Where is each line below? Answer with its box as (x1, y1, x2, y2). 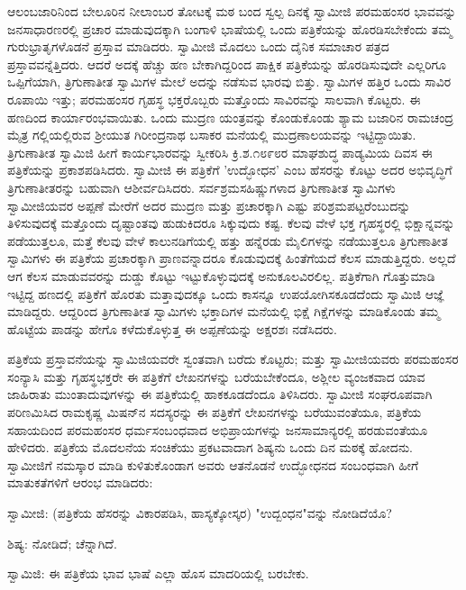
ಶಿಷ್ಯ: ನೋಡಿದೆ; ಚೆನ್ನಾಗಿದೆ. (7, 533, 117, 552)
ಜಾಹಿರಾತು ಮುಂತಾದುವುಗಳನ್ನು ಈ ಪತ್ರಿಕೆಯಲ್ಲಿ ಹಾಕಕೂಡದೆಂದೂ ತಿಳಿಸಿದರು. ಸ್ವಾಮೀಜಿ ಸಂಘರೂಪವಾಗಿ (7, 385, 433, 404)
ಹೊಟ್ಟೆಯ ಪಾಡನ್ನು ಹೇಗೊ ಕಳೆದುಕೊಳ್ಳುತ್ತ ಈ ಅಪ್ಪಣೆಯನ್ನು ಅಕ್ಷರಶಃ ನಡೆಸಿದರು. (7, 319, 337, 338)
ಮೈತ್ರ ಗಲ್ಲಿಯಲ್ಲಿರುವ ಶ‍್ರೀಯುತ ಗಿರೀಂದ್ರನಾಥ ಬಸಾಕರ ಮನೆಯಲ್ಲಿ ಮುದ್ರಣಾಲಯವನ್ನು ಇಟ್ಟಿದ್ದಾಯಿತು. (7, 125, 416, 144)
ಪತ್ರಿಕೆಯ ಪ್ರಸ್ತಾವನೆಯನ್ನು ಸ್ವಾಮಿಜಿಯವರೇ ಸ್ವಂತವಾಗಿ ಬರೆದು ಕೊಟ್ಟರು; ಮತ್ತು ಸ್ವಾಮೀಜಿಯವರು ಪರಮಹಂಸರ (7, 349, 459, 368)
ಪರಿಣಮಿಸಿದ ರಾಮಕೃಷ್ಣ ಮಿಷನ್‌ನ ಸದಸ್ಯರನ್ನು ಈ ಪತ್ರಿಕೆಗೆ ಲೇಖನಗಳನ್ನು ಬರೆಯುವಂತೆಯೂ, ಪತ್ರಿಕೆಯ (7, 403, 422, 422)
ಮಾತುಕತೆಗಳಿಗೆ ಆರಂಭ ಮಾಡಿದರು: (7, 473, 153, 492)
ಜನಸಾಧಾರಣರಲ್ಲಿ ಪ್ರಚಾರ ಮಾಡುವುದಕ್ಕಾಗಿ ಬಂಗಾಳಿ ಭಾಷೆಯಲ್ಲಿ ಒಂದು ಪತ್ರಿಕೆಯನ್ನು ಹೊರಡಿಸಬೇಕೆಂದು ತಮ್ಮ (7, 19, 452, 38)
